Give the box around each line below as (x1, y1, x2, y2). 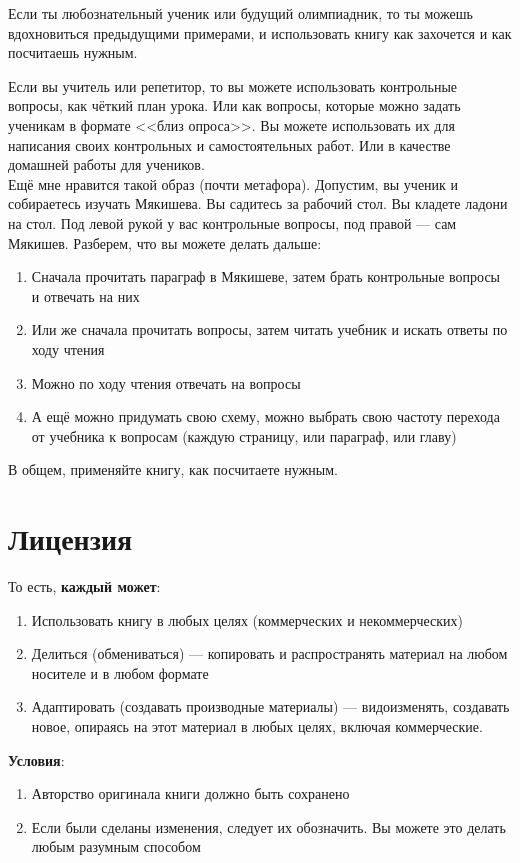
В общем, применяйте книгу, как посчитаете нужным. (8, 459, 339, 480)
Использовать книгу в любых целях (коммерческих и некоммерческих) (31, 609, 464, 630)
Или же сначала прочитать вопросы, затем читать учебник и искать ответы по (31, 319, 508, 340)
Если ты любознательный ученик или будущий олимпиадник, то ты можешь (8, 3, 473, 23)
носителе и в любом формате (31, 662, 209, 683)
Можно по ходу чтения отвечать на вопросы (31, 372, 301, 393)
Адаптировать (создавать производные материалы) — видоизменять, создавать (31, 696, 510, 717)
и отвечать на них (31, 285, 140, 306)
